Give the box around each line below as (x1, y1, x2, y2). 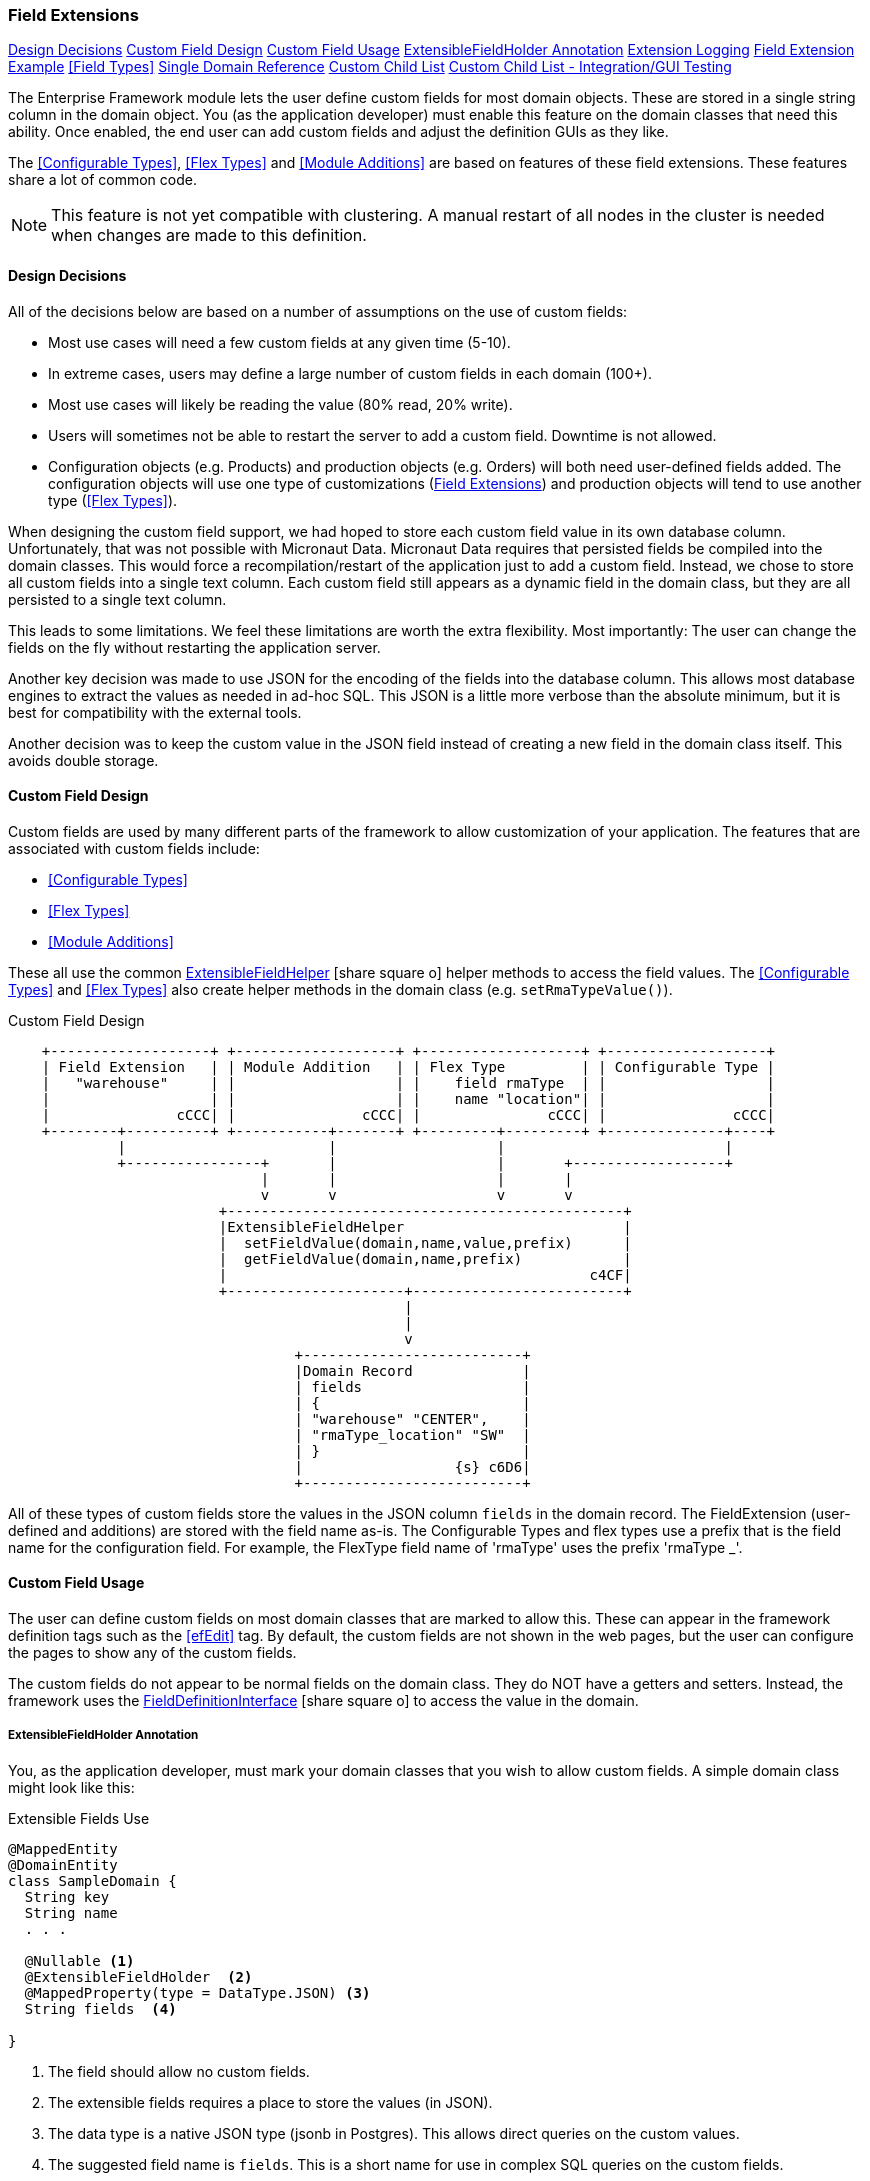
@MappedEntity (8, 1840, 118, 1857)
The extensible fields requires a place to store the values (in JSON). (48, 2093, 493, 2111)
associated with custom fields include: (8, 839, 260, 857)
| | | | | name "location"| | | (41, 1090, 776, 1107)
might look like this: (8, 1778, 135, 1796)
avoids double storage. (8, 751, 159, 769)
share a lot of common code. (8, 171, 197, 189)
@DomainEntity (8, 1856, 118, 1873)
